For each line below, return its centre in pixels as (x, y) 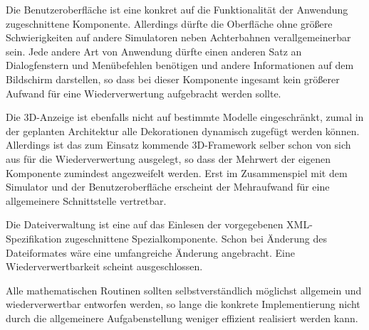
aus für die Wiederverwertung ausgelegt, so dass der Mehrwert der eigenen (168, 158)
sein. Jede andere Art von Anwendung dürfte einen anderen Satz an (154, 51)
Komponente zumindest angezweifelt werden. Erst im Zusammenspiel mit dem (177, 172)
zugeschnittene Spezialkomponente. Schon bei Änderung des (196, 238)
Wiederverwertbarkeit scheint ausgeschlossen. (104, 266)
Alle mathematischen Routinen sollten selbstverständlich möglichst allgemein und (184, 290)
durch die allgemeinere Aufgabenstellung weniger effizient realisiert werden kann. (182, 318)
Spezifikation (34, 238)
